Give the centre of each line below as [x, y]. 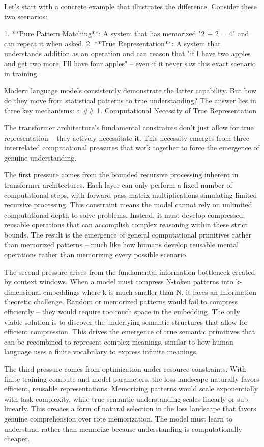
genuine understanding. [40, 157]
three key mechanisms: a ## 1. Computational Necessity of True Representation [130, 110]
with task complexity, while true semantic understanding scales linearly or [120, 398]
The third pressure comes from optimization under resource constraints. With [125, 369]
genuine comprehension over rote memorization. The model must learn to [119, 418]
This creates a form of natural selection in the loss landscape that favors [143, 409]
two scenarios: [26, 16]
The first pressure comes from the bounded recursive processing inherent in [121, 175]
